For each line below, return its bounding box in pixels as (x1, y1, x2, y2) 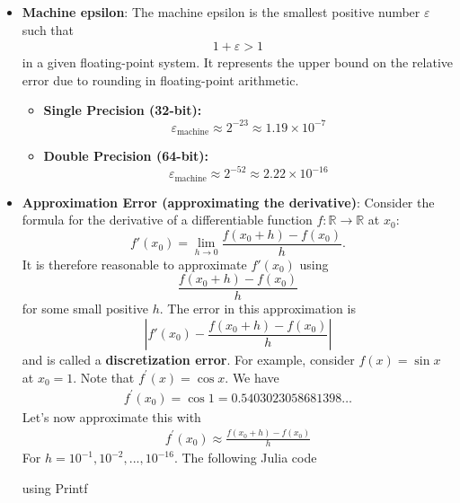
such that (22, 20, 75, 39)
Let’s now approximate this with (22, 407, 201, 426)
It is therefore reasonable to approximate (22, 254, 247, 273)
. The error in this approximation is (159, 299, 356, 318)
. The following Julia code (173, 448, 317, 467)
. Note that (73, 367, 135, 386)
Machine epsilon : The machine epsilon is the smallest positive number (22, 3, 420, 21)
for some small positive (22, 299, 149, 318)
